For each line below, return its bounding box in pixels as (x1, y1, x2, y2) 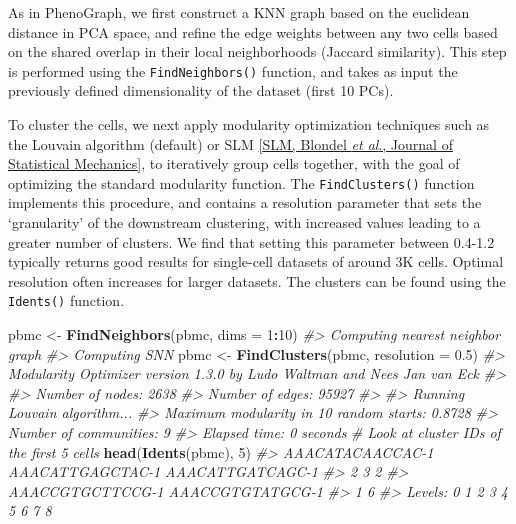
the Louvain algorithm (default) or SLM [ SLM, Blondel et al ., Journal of (8, 133, 453, 154)
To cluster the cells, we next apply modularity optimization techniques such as (8, 114, 490, 135)
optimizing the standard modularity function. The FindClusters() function (8, 172, 475, 193)
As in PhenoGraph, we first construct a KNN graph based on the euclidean (8, 2, 470, 22)
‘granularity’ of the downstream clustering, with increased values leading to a (8, 212, 481, 233)
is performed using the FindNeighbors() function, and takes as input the (8, 60, 458, 81)
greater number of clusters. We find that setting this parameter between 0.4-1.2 (8, 231, 495, 252)
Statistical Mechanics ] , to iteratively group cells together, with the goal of (8, 153, 460, 174)
